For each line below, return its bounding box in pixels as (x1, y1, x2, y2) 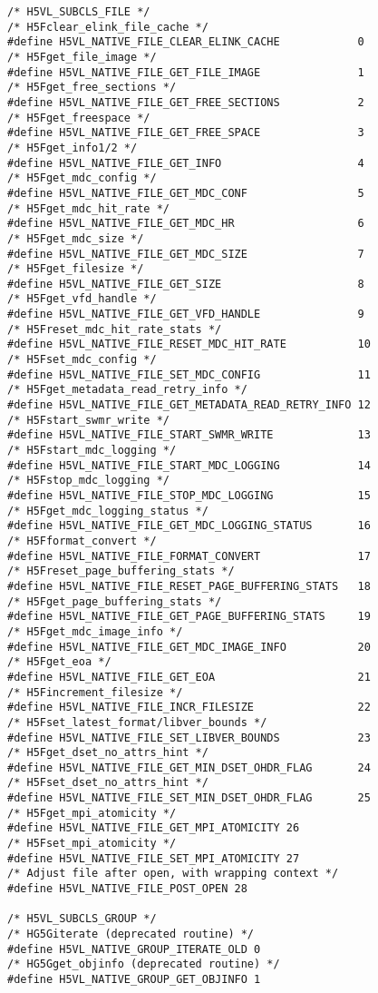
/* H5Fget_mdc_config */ (7, 172, 157, 185)
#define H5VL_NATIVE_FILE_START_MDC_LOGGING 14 (7, 458, 371, 472)
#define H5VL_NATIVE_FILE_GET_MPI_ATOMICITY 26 (7, 821, 300, 835)
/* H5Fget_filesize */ (7, 262, 144, 276)
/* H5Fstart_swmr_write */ (7, 413, 170, 427)
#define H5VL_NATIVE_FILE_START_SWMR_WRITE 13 (7, 428, 371, 442)
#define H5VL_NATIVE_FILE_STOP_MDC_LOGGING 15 (7, 489, 371, 502)
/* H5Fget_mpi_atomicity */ (7, 806, 177, 820)
